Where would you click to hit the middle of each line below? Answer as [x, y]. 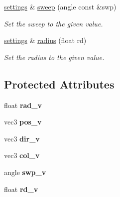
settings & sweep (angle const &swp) [60, 6]
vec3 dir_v [22, 138]
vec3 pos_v [23, 122]
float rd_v [21, 189]
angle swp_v [25, 172]
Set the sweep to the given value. [54, 23]
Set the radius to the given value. [54, 57]
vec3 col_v [22, 155]
